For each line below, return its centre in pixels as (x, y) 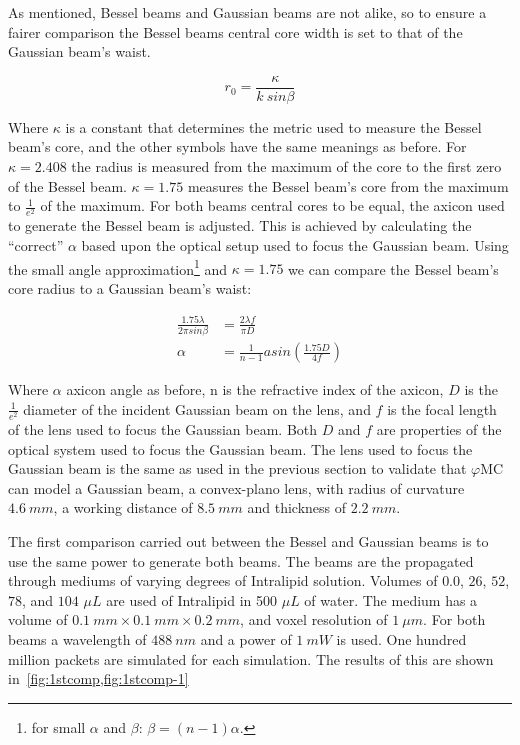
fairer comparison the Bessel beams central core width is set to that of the (235, 31)
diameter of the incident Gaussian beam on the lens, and (197, 408)
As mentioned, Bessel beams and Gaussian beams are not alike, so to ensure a (247, 12)
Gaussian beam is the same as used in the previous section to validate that (237, 468)
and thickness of (297, 507)
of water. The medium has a (391, 599)
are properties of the (439, 429)
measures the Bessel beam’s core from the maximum (348, 185)
